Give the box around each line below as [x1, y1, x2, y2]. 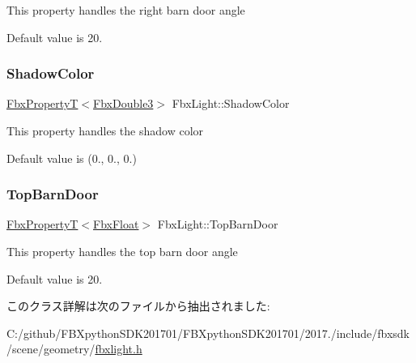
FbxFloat [93, 216, 139, 233]
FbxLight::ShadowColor [172, 95, 290, 112]
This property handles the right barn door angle [6, 2, 245, 18]
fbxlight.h [95, 340, 142, 357]
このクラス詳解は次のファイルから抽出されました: [6, 297, 270, 314]
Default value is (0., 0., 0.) [6, 149, 137, 166]
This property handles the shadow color [6, 122, 204, 139]
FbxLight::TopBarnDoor [157, 216, 278, 233]
